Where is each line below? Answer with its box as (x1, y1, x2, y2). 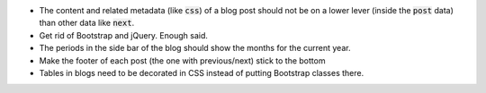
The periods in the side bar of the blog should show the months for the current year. (39, 43, 351, 54)
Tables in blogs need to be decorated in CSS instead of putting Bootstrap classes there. (39, 67, 364, 78)
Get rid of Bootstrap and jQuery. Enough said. (39, 30, 209, 40)
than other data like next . (39, 18, 135, 29)
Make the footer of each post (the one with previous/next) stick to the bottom (39, 55, 326, 66)
